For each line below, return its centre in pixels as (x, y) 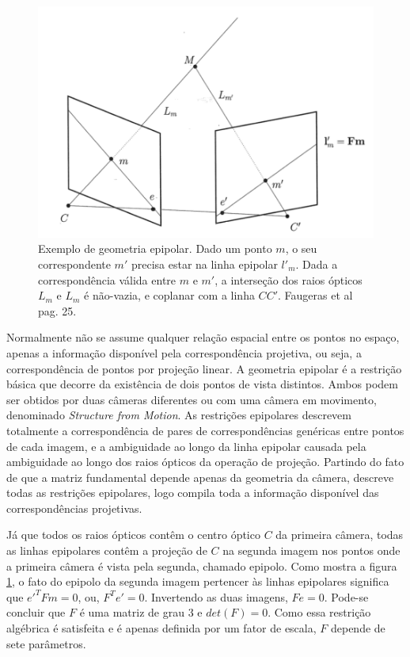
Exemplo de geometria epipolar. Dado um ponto (155, 248)
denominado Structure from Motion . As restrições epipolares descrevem (179, 415)
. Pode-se (346, 596)
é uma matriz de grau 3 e (141, 612)
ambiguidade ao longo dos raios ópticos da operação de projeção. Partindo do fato (205, 462)
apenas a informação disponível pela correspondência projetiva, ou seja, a (184, 352)
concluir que (36, 612)
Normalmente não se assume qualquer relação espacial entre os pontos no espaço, (203, 337)
